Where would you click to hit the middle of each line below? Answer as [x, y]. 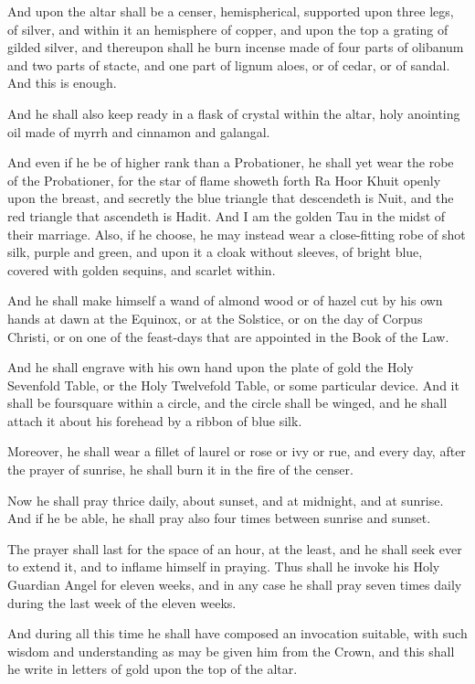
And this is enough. [62, 83]
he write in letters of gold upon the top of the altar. [153, 669]
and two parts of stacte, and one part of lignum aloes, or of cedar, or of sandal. [229, 64]
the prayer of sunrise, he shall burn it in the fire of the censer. [180, 470]
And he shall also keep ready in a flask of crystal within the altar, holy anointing [234, 113]
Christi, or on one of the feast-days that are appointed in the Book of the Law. [228, 336]
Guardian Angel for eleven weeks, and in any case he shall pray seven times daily [235, 585]
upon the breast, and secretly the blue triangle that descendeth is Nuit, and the [231, 198]
